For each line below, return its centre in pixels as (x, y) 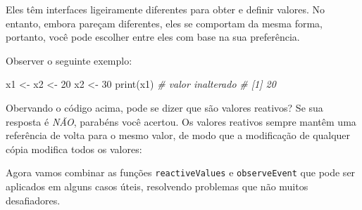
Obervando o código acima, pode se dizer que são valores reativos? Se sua (164, 107)
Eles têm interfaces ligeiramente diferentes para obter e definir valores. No (166, 9)
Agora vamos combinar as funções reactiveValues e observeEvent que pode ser (181, 172)
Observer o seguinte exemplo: (69, 60)
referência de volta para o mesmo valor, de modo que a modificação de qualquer (178, 135)
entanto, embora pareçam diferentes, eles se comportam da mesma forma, (164, 23)
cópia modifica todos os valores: (74, 149)
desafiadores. (33, 200)
